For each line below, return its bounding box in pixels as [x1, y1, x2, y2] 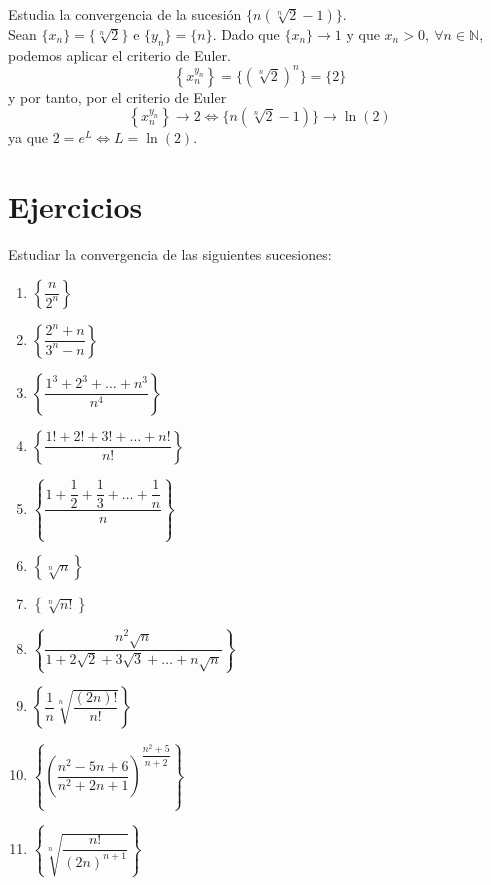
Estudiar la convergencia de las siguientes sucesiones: [8, 244, 332, 265]
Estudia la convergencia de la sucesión [8, 4, 242, 24]
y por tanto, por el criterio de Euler [8, 86, 227, 107]
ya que [8, 127, 49, 148]
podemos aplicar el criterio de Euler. [8, 44, 231, 65]
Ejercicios [8, 186, 143, 227]
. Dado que [212, 24, 280, 44]
